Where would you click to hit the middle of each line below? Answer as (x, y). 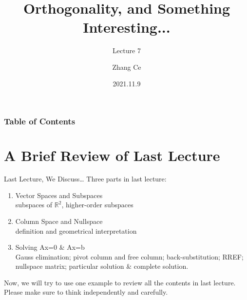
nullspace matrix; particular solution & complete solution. (102, 266)
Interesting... (127, 27)
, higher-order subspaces (97, 205)
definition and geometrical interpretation (76, 230)
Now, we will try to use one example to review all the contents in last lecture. (120, 282)
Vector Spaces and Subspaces (59, 195)
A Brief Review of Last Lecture (112, 155)
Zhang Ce (127, 67)
